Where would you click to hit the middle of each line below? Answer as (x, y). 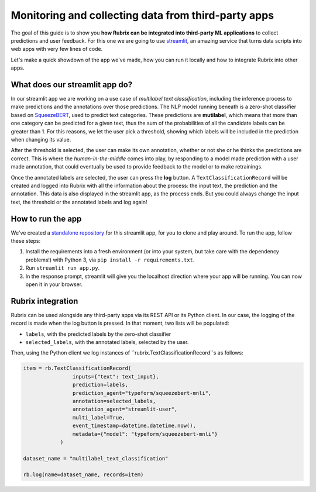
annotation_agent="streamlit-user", (125, 409)
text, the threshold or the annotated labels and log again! (79, 202)
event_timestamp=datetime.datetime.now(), (134, 426)
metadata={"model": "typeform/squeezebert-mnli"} (145, 434)
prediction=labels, (100, 385)
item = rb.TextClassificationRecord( (77, 368)
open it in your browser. (54, 284)
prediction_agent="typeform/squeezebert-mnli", (142, 393)
